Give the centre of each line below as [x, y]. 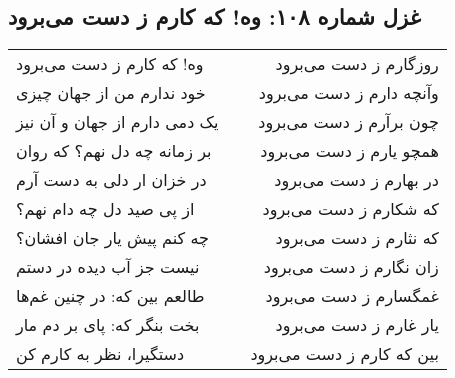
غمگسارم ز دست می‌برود [352, 296]
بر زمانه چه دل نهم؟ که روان [114, 151]
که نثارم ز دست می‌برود [357, 238]
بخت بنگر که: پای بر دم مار [108, 325]
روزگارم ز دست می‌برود [357, 64]
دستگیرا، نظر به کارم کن [100, 354]
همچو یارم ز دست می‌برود [349, 151]
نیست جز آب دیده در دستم [108, 267]
